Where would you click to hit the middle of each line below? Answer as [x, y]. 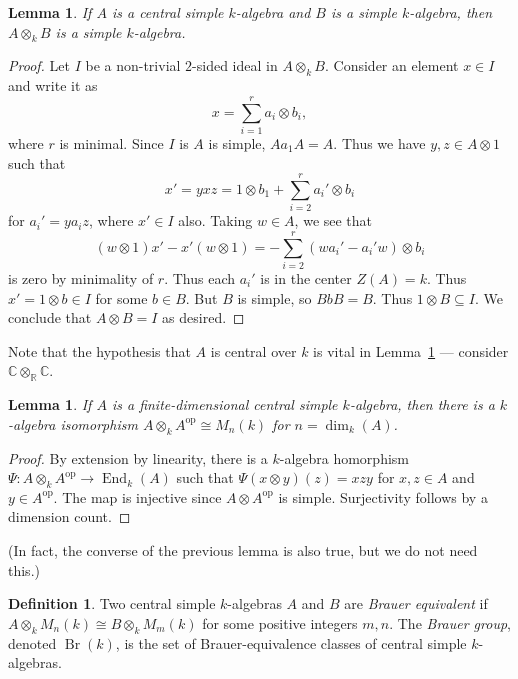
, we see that [333, 220]
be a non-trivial [133, 65]
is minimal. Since [111, 142]
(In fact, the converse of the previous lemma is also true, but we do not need [243, 550]
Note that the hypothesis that [99, 350]
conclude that [50, 317]
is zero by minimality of [81, 277]
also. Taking [215, 220]
